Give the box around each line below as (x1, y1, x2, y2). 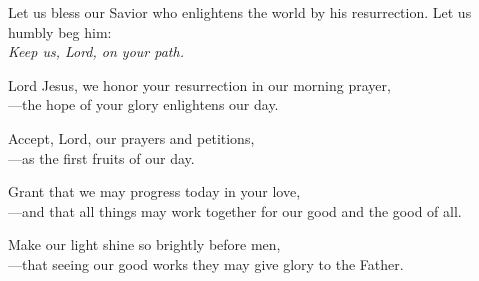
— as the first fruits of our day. (8, 147, 195, 168)
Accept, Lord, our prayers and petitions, (8, 127, 255, 148)
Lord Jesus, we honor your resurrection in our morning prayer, (8, 74, 391, 95)
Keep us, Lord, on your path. (8, 41, 184, 62)
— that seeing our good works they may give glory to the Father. (8, 253, 404, 274)
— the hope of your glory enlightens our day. (8, 94, 279, 115)
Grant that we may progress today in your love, (8, 181, 301, 202)
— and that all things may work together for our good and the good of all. (8, 200, 462, 221)
